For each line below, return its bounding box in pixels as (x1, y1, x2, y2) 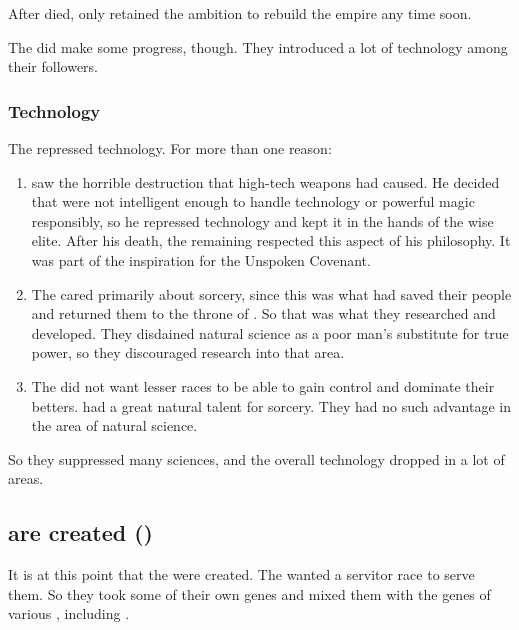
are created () (8, 517, 153, 548)
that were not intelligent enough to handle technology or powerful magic (31, 191, 475, 212)
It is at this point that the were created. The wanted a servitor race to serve (8, 564, 475, 585)
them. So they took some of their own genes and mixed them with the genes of (8, 583, 491, 604)
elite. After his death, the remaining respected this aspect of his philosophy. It (31, 230, 511, 251)
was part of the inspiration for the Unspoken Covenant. (31, 249, 371, 270)
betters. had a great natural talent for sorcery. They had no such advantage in (31, 395, 512, 416)
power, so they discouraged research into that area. (31, 342, 345, 363)
